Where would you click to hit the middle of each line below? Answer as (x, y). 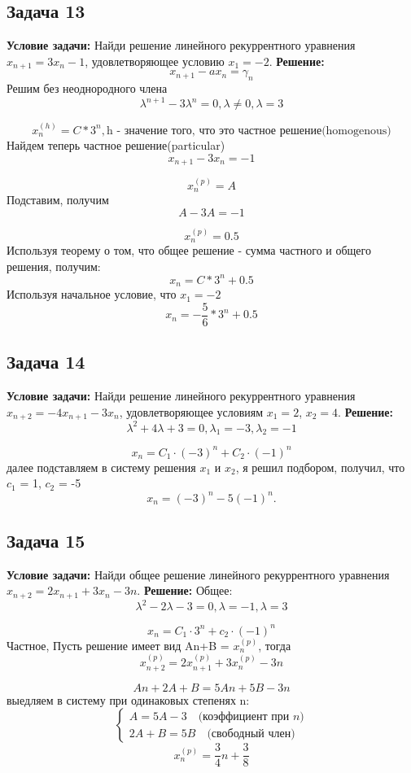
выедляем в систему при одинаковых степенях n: (128, 699)
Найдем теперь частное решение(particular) (116, 144)
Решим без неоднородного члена (87, 88)
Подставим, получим (58, 200)
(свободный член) (251, 734)
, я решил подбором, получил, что (320, 467)
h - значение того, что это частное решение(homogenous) (249, 131)
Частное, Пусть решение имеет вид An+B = (118, 645)
